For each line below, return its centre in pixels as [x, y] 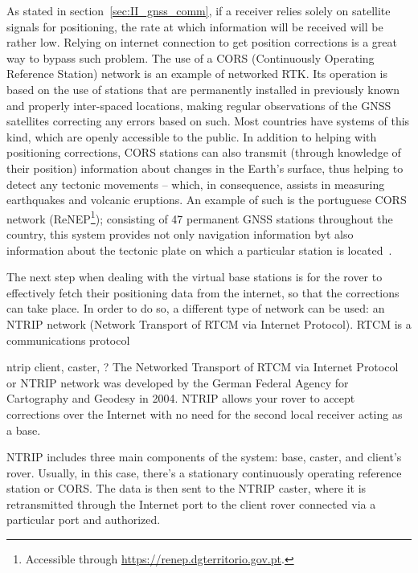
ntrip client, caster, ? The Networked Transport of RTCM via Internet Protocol [203, 367]
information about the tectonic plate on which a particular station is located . [199, 250]
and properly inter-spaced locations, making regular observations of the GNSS [199, 105]
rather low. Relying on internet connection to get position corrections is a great [202, 42]
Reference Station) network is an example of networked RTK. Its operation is [197, 74]
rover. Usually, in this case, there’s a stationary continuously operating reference [204, 472]
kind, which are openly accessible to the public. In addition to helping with [192, 136]
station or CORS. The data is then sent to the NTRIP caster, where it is [186, 488]
